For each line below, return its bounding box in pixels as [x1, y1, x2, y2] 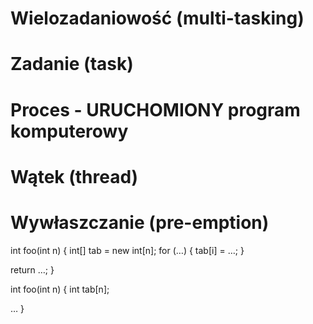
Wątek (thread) [10, 165, 139, 188]
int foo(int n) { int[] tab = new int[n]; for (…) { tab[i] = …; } [10, 244, 245, 256]
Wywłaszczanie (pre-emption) [10, 211, 270, 234]
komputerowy [10, 120, 129, 142]
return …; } [10, 263, 55, 276]
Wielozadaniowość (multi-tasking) [10, 7, 305, 30]
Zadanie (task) [10, 53, 134, 76]
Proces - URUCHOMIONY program [10, 98, 301, 121]
